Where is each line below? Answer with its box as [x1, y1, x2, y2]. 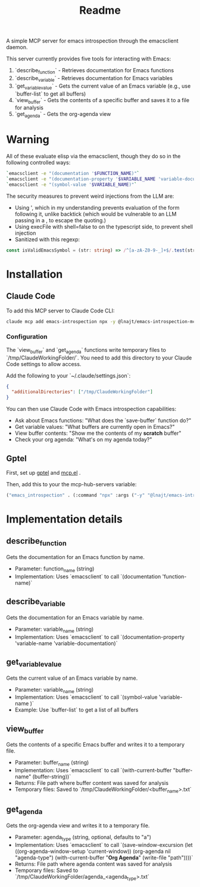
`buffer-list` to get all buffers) [14, 90, 86, 97]
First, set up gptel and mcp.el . [6, 469, 81, 477]
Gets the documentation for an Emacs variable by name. [6, 613, 144, 621]
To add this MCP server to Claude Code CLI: [6, 307, 115, 314]
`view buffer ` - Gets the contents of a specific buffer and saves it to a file [14, 96, 189, 105]
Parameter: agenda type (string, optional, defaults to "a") [14, 834, 152, 842]
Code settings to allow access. [6, 360, 82, 367]
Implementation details [6, 512, 123, 526]
